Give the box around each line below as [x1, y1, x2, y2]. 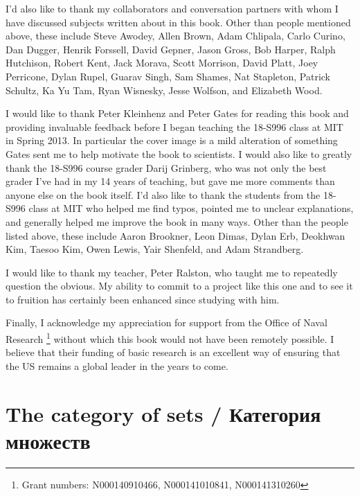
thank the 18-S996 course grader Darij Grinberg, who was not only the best [6, 160, 327, 175]
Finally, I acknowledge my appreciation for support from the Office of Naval [6, 315, 327, 330]
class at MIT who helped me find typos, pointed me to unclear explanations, [28, 201, 354, 215]
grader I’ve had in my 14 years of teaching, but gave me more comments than [6, 174, 335, 188]
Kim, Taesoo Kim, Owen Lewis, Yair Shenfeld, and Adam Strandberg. [6, 242, 304, 256]
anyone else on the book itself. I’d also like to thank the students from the [6, 187, 321, 202]
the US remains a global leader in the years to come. [6, 358, 228, 373]
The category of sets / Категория [6, 399, 321, 427]
